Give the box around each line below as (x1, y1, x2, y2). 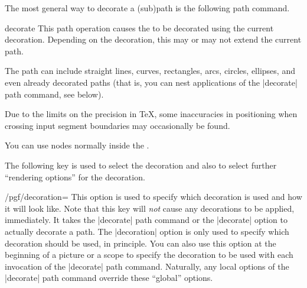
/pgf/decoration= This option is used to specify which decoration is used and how (5, 190, 302, 203)
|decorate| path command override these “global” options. (5, 271, 213, 284)
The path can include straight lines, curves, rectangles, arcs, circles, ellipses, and (5, 64, 295, 77)
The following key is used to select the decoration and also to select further (5, 158, 277, 171)
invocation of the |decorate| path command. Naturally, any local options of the (5, 260, 289, 272)
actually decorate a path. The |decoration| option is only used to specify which (5, 225, 289, 237)
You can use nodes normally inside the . (5, 139, 149, 151)
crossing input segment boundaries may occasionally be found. (5, 119, 230, 131)
